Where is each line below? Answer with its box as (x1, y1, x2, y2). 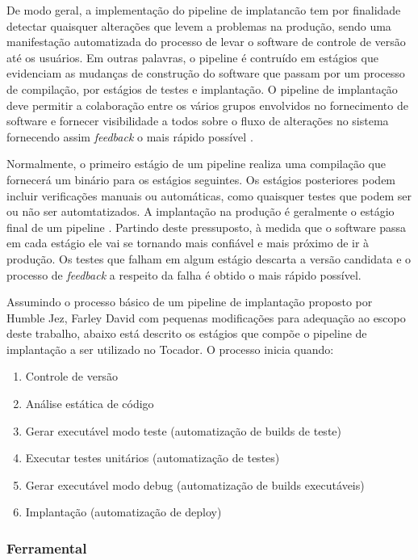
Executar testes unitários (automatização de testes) (25, 449, 280, 466)
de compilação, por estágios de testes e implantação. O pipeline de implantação (6, 80, 398, 97)
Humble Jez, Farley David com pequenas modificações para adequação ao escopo (6, 309, 406, 326)
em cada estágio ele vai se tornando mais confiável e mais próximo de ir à (6, 234, 370, 251)
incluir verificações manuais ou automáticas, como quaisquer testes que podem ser (6, 187, 412, 204)
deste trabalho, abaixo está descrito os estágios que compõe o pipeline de (6, 325, 367, 342)
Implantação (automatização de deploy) (25, 503, 222, 520)
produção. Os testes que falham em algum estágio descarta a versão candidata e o (6, 250, 412, 267)
